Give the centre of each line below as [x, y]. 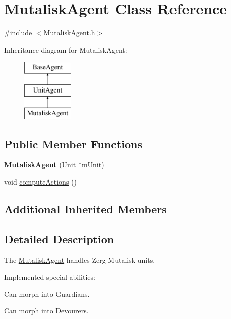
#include [18, 33]
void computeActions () [40, 182]
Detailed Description [59, 238]
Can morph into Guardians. [47, 293]
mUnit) [93, 165]
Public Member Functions [73, 143]
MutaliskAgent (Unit [40, 165]
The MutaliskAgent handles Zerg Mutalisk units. [80, 260]
